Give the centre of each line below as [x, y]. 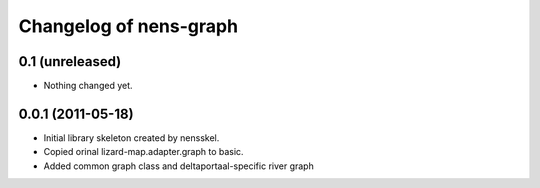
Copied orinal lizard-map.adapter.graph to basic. [143, 152]
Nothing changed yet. [88, 86]
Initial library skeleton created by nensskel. [131, 137]
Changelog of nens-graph [128, 26]
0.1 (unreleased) [70, 61]
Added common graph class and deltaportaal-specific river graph [178, 166]
